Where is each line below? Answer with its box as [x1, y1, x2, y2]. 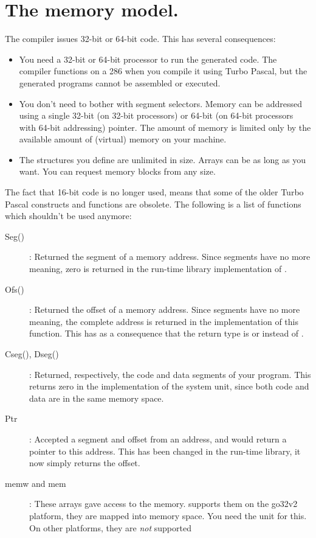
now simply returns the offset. [29, 456, 140, 469]
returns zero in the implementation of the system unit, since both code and [29, 380, 309, 393]
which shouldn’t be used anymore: [5, 209, 132, 222]
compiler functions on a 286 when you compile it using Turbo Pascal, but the [19, 65, 307, 77]
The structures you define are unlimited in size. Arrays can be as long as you [19, 153, 306, 166]
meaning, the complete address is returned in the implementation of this [29, 315, 298, 327]
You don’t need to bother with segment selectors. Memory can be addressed [19, 97, 303, 110]
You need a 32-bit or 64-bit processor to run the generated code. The [19, 52, 277, 65]
